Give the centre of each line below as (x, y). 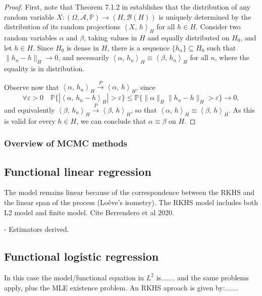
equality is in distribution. (44, 68)
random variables (31, 37)
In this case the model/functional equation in (74, 277)
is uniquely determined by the (205, 16)
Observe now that (32, 87)
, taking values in (111, 37)
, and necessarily (84, 57)
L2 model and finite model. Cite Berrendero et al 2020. (89, 212)
